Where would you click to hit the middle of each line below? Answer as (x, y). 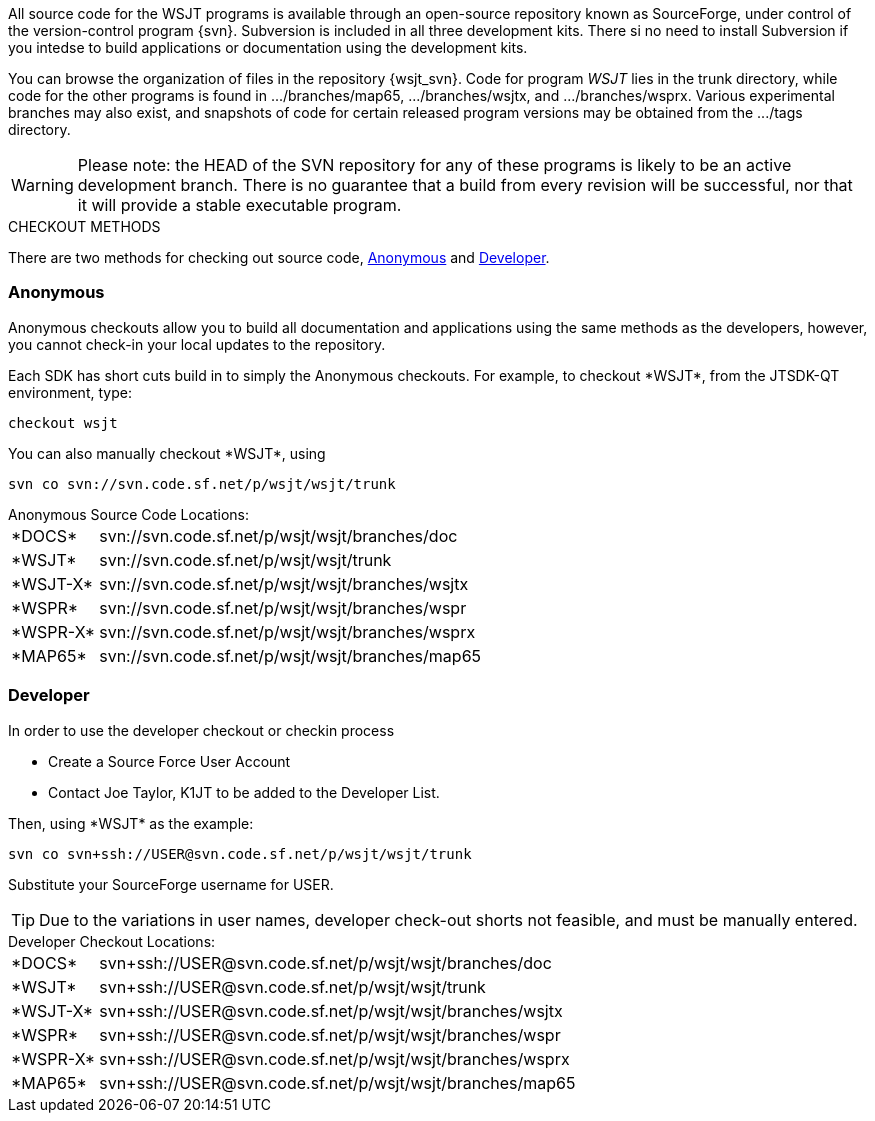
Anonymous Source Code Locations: (128, 514)
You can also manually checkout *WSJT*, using (167, 453)
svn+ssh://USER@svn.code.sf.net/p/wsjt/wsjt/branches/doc (325, 962)
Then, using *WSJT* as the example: (131, 823)
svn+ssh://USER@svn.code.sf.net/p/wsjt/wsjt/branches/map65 (337, 1082)
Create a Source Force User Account (169, 761)
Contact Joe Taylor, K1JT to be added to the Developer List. (244, 792)
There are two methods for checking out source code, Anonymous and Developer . (279, 257)
